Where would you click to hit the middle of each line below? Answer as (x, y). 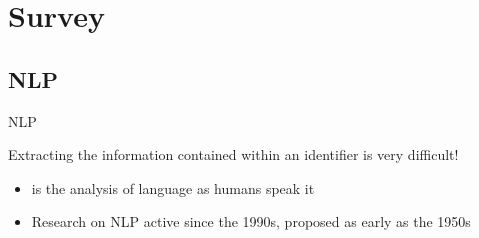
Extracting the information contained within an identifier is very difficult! (233, 154)
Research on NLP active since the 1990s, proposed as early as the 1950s (251, 221)
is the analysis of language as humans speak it (173, 187)
